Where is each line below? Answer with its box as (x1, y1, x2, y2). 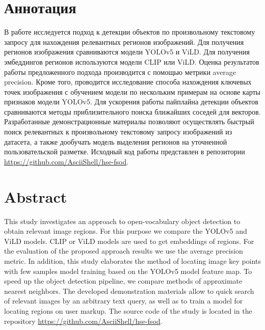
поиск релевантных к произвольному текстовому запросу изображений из (4, 126, 232, 137)
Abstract (4, 186, 67, 207)
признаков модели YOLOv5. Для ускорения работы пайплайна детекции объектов (4, 96, 258, 107)
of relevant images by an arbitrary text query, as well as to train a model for (4, 295, 243, 306)
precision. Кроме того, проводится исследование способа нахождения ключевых (4, 76, 252, 87)
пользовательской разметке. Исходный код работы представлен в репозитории (4, 146, 245, 157)
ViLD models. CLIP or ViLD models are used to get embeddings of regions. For (4, 235, 254, 246)
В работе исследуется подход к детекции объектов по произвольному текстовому (4, 26, 255, 37)
